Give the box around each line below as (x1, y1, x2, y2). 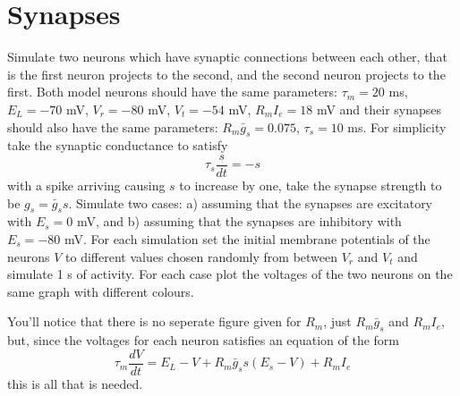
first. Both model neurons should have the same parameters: (7, 82, 337, 101)
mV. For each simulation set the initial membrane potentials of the (64, 229, 430, 248)
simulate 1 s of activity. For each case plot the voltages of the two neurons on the (7, 265, 453, 283)
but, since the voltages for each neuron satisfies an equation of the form (7, 331, 399, 350)
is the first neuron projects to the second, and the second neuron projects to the (7, 64, 446, 83)
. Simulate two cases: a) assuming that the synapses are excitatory (68, 193, 433, 212)
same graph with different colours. (7, 282, 194, 300)
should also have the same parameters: (7, 117, 218, 136)
